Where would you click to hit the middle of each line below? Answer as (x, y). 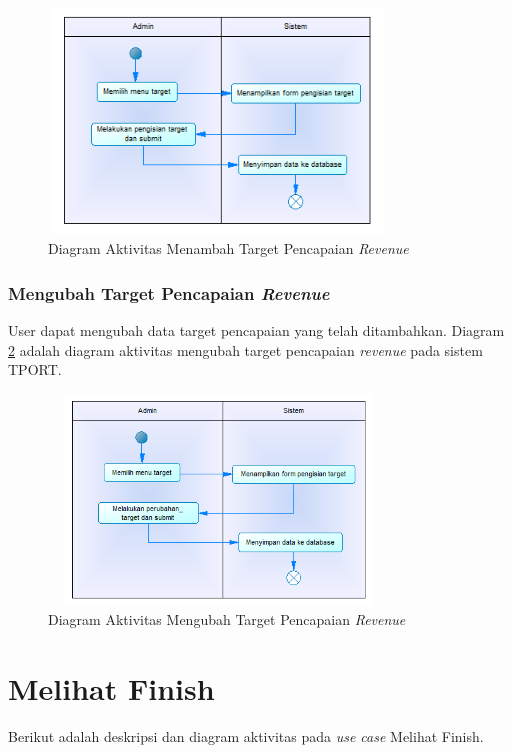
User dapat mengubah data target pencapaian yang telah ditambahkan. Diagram (256, 330)
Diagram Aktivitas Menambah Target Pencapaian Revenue (228, 248)
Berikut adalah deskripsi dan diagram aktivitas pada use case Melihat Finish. (246, 735)
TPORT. (35, 369)
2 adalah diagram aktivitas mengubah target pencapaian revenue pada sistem (245, 349)
